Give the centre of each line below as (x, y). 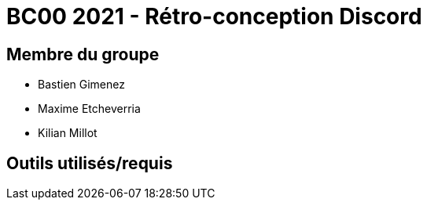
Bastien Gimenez (81, 85)
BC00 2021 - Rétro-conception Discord (214, 16)
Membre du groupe (83, 54)
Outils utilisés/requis (90, 163)
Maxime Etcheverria (89, 109)
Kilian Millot (68, 133)
